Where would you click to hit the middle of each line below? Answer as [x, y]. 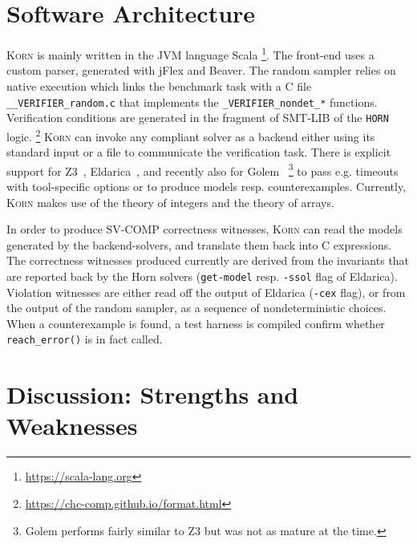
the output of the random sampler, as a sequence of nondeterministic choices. [196, 308]
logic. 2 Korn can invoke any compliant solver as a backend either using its [191, 135]
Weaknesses [72, 426]
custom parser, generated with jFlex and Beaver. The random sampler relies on [201, 70]
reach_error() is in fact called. [85, 339]
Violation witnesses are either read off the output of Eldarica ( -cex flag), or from [206, 292]
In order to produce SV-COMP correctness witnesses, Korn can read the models [204, 229]
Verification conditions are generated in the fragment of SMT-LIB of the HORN [198, 118]
